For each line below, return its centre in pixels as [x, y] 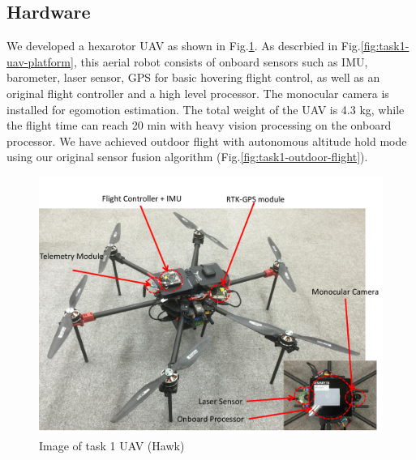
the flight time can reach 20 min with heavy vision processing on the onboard [199, 125]
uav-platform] [40, 61]
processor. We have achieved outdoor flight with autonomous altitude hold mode [207, 141]
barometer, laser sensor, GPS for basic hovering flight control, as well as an [193, 77]
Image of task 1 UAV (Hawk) [112, 445]
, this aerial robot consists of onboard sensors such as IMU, [221, 61]
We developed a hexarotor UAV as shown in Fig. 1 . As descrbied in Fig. [184, 46]
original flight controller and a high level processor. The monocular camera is [198, 93]
